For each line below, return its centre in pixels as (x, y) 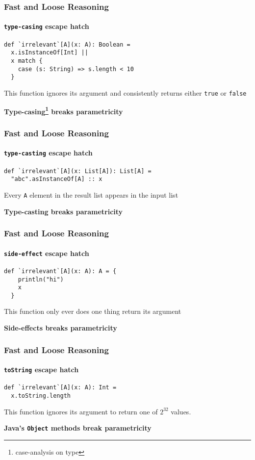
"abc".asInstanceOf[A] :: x (57, 179)
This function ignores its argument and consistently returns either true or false (125, 92)
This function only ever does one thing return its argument (93, 311)
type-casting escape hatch (48, 153)
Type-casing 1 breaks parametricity (64, 110)
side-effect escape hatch (47, 253)
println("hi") (41, 279)
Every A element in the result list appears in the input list (91, 194)
